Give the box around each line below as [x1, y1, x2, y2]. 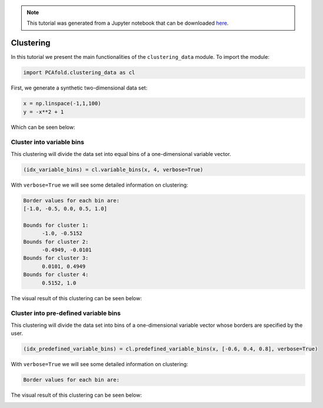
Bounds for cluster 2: [23, 238, 89, 245]
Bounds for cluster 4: [23, 271, 89, 278]
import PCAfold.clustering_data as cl [23, 69, 135, 76]
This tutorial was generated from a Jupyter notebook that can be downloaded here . [26, 19, 229, 26]
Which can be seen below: [11, 124, 76, 131]
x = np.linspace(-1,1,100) [23, 100, 101, 107]
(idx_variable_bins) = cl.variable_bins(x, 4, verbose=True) [23, 166, 204, 173]
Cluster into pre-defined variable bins [11, 309, 121, 317]
